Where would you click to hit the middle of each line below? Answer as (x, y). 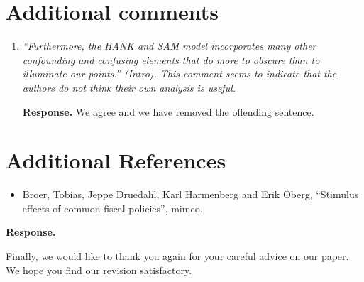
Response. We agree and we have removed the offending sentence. (168, 111)
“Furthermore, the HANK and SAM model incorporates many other (169, 46)
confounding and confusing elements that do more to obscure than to (171, 59)
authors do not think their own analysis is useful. (129, 87)
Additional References (116, 160)
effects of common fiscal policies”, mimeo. (112, 208)
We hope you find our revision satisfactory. (99, 270)
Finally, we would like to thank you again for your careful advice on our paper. (177, 256)
